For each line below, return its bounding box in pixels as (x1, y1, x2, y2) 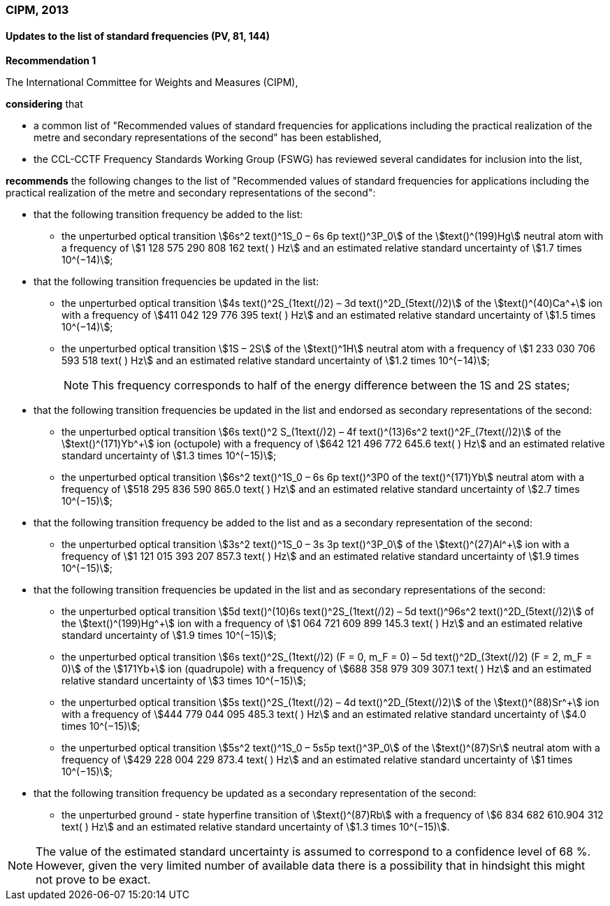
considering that (6, 98, 83, 110)
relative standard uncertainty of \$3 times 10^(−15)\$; (61, 675, 306, 687)
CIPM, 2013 (6, 3, 69, 17)
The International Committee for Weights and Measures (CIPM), (6, 76, 298, 89)
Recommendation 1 (6, 55, 96, 67)
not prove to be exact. (36, 872, 151, 887)
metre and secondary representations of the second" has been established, (34, 131, 382, 144)
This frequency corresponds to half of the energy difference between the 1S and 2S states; (92, 378, 570, 393)
